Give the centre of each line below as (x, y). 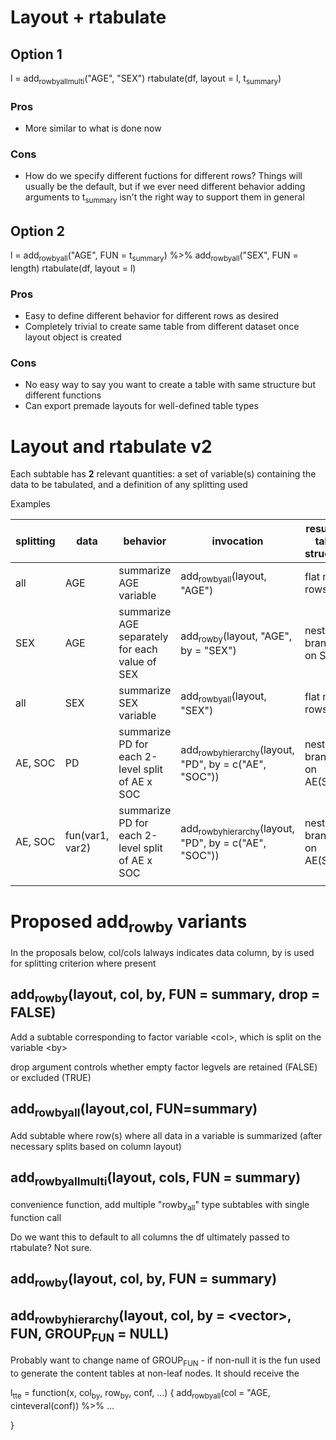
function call (36, 1217)
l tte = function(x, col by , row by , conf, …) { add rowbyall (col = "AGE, (140, 1394)
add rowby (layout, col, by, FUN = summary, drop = (165, 996)
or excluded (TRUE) (51, 1077)
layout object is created (73, 337)
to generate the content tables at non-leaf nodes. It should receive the (155, 1373)
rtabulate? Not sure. (51, 1247)
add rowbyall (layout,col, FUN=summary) (134, 1110)
